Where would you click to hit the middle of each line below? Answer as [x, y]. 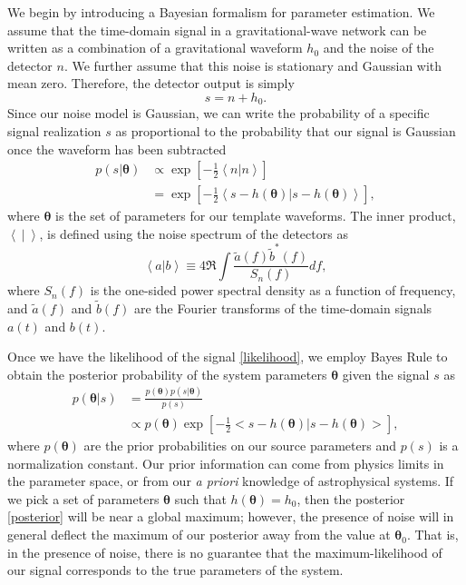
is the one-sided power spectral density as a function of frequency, [273, 290]
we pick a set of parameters [83, 498]
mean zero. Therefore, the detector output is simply [151, 83]
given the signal [386, 374]
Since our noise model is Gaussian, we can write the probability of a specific [218, 113]
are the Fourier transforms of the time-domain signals [283, 308]
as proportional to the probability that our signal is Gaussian [286, 131]
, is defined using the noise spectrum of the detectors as [194, 233]
